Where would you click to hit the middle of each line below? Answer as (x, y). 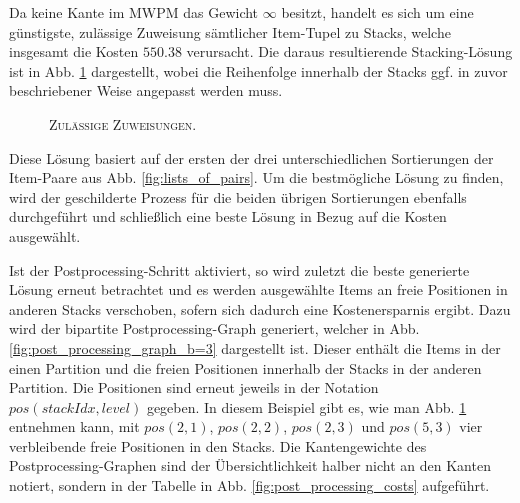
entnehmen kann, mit (74, 426)
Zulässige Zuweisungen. (123, 123)
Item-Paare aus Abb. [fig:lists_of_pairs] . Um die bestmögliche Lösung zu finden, (256, 177)
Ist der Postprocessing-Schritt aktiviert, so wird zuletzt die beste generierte (239, 269)
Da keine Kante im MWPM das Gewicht (134, 12)
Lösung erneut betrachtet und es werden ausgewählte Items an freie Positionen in (258, 289)
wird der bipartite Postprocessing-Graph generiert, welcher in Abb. (214, 328)
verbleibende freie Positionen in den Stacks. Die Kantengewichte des (218, 445)
